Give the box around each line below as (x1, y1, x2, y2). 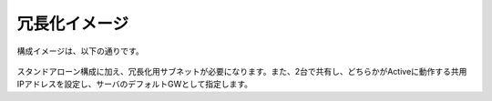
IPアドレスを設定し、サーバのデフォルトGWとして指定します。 (16, 78, 252, 90)
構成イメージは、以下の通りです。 (16, 45, 145, 56)
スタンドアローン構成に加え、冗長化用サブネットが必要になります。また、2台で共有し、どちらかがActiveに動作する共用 (16, 66, 467, 76)
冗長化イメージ (16, 14, 129, 34)
